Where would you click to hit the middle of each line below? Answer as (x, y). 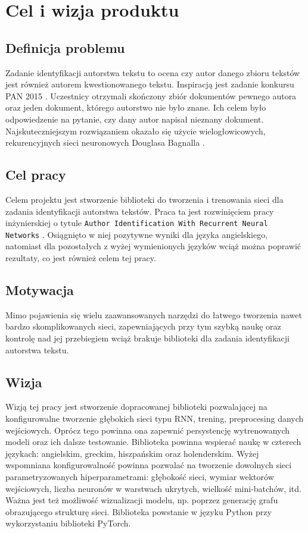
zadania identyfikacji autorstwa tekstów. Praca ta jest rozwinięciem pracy (140, 211)
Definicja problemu (65, 47)
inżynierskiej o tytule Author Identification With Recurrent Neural (137, 223)
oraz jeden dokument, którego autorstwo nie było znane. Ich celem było (136, 107)
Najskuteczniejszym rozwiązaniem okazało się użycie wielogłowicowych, (136, 131)
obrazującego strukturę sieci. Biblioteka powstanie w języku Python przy (139, 511)
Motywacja (40, 290)
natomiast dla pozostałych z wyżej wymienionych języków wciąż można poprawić (153, 246)
